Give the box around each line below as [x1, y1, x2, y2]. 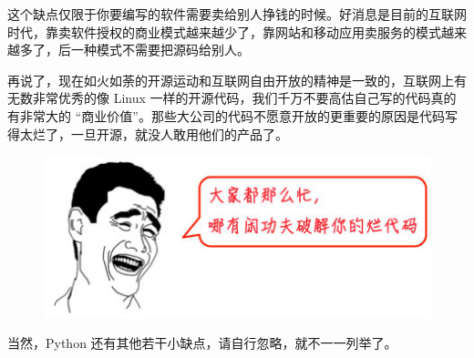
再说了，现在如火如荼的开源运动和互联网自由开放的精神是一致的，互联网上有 [7, 70, 467, 89]
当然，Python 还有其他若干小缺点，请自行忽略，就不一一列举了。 [7, 333, 397, 353]
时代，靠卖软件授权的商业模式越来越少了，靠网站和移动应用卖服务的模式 [7, 22, 441, 41]
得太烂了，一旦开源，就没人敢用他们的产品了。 [7, 124, 288, 143]
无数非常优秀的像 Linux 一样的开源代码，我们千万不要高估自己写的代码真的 [7, 88, 457, 107]
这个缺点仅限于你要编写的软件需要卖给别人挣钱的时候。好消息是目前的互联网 [7, 5, 467, 23]
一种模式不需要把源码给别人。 [70, 40, 250, 59]
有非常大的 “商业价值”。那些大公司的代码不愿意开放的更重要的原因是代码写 [7, 106, 458, 125]
